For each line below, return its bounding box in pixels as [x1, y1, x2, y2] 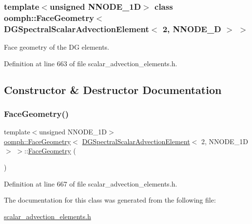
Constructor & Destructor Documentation [4, 82, 222, 97]
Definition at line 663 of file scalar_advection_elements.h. [4, 58, 177, 68]
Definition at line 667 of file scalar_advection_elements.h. [4, 178, 177, 188]
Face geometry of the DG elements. [4, 42, 110, 52]
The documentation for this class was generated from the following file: [4, 195, 216, 205]
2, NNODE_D [162, 22, 221, 35]
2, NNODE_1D [201, 136, 248, 146]
